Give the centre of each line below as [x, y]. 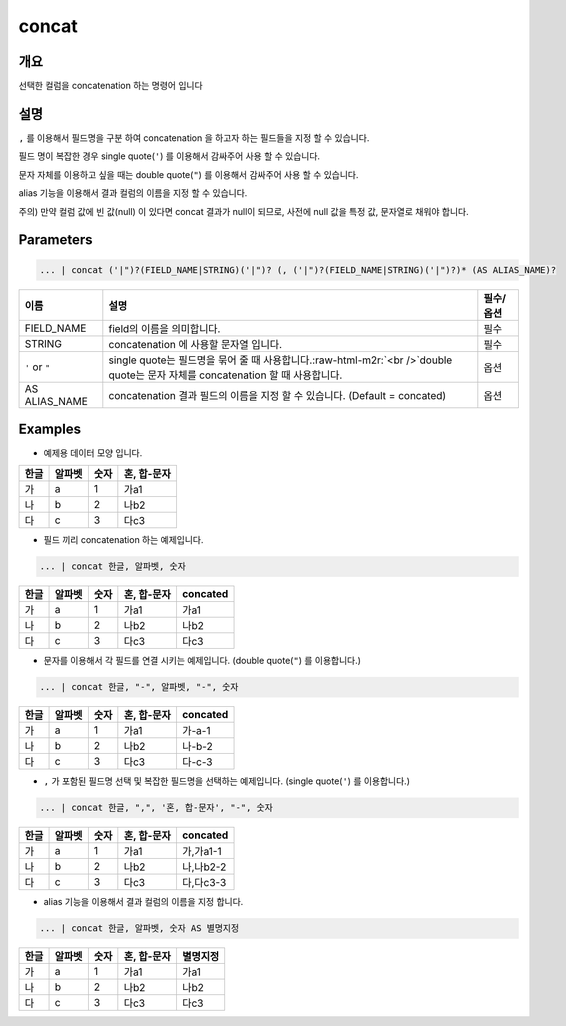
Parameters [55, 240]
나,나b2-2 [204, 867]
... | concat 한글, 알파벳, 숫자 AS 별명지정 [139, 928]
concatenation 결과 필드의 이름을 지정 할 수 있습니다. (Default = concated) [277, 395]
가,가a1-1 [201, 852]
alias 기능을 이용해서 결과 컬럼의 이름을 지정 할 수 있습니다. [133, 193]
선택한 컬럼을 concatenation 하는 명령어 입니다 [111, 86]
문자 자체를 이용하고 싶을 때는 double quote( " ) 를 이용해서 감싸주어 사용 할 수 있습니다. [188, 174]
